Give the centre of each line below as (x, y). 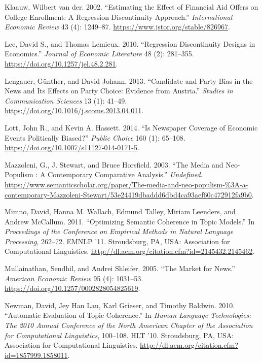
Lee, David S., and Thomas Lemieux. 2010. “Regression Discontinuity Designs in (130, 43)
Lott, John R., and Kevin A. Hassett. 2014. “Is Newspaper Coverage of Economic (131, 127)
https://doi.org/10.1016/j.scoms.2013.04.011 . (74, 110)
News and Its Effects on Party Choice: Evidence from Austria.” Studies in (119, 91)
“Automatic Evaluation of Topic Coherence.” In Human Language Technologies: (128, 315)
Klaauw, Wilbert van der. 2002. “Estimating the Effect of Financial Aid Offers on (132, 7)
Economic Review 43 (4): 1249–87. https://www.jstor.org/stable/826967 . (117, 27)
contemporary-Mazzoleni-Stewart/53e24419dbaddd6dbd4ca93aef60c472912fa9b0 (128, 194)
